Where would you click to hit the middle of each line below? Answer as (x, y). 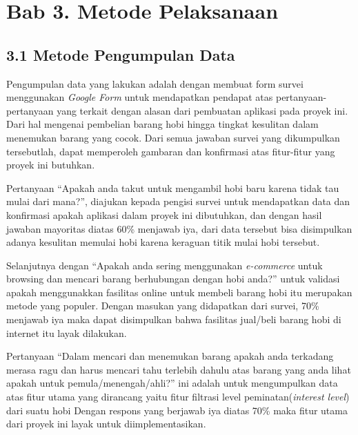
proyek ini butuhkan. (51, 165)
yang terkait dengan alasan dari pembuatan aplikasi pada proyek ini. (202, 110)
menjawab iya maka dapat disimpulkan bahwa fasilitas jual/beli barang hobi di (174, 319)
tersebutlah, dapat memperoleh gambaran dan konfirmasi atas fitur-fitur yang (171, 151)
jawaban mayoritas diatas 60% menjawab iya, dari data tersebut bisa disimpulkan (179, 228)
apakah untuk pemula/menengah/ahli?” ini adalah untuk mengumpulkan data (172, 383)
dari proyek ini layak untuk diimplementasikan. (106, 424)
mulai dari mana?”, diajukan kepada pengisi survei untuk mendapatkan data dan (178, 201)
